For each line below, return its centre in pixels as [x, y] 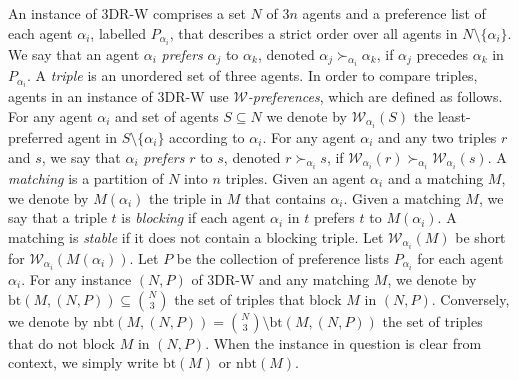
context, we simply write [83, 362]
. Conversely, [470, 298]
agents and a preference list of [394, 13]
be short [480, 236]
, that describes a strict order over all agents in [313, 32]
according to [207, 136]
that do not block [61, 342]
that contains [285, 197]
